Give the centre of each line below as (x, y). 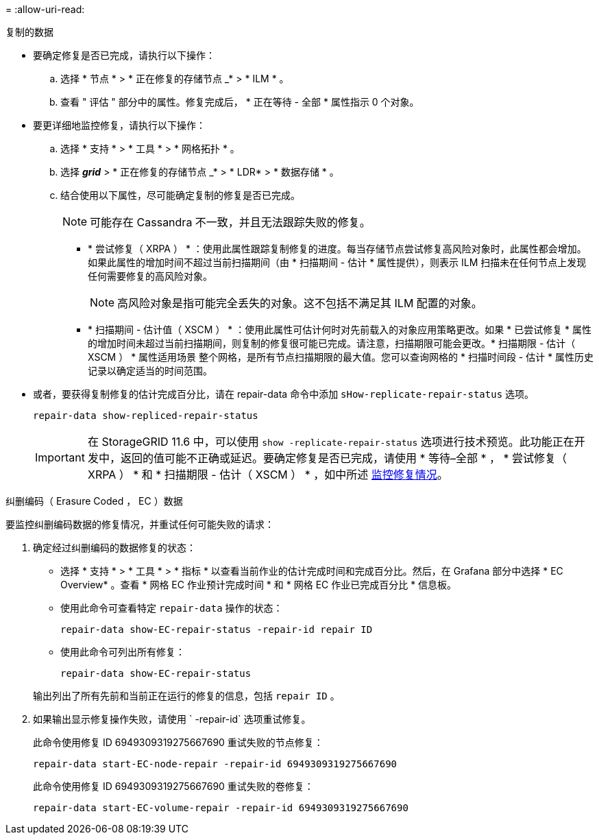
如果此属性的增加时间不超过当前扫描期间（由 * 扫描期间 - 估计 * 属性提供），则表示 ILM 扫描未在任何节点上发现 (337, 262)
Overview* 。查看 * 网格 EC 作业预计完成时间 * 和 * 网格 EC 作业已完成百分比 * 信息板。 (259, 585)
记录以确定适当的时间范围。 (150, 371)
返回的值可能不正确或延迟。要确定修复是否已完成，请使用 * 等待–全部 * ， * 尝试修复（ (344, 458)
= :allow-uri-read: (45, 9)
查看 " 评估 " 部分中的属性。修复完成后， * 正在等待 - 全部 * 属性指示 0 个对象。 (240, 102)
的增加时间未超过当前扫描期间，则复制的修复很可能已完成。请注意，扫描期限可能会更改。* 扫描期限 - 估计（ (332, 343)
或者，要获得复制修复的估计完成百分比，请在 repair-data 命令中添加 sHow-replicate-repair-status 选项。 (284, 394)
